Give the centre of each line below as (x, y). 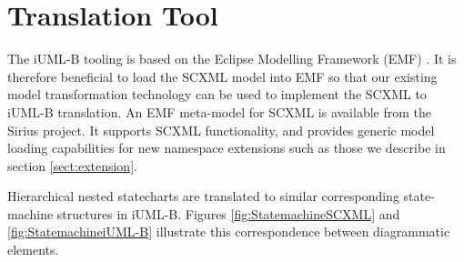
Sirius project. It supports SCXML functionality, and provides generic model (221, 130)
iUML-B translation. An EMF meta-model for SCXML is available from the (219, 111)
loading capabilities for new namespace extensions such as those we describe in (227, 148)
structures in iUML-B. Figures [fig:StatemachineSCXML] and (228, 213)
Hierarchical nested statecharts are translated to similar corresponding (203, 196)
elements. (33, 250)
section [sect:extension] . (72, 165)
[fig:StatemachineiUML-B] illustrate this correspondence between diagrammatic (229, 232)
